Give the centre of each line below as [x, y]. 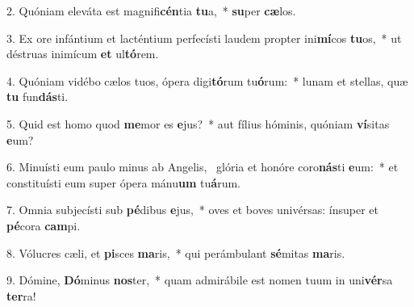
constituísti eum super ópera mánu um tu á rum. [123, 182]
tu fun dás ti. [38, 97]
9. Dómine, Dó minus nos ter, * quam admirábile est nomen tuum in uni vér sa [200, 280]
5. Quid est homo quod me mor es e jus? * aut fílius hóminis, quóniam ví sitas [198, 123]
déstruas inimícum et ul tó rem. [83, 54]
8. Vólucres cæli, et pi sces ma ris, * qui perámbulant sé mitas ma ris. [176, 252]
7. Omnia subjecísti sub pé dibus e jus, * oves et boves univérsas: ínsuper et [192, 210]
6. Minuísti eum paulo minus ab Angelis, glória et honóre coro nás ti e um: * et [203, 167]
